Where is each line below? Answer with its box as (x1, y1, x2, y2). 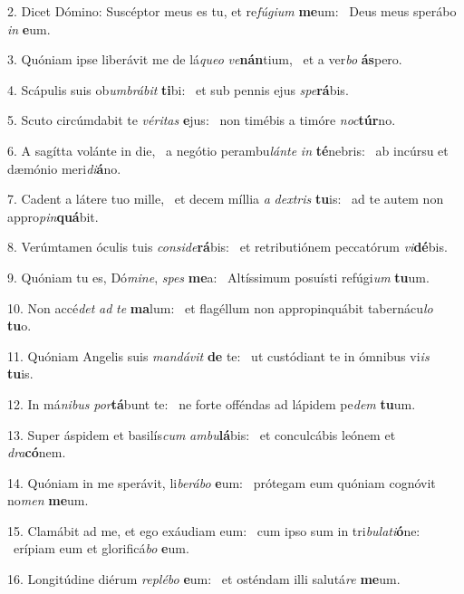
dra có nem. (7, 443, 66, 462)
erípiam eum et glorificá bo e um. (13, 539, 189, 558)
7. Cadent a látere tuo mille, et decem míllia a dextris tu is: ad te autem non (7, 189, 444, 208)
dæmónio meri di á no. (7, 158, 121, 177)
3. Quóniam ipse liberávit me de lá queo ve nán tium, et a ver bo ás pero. (7, 50, 402, 69)
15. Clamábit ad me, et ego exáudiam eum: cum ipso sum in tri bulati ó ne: (7, 521, 420, 540)
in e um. (7, 19, 51, 38)
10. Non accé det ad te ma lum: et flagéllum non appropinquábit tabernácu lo (7, 298, 433, 317)
